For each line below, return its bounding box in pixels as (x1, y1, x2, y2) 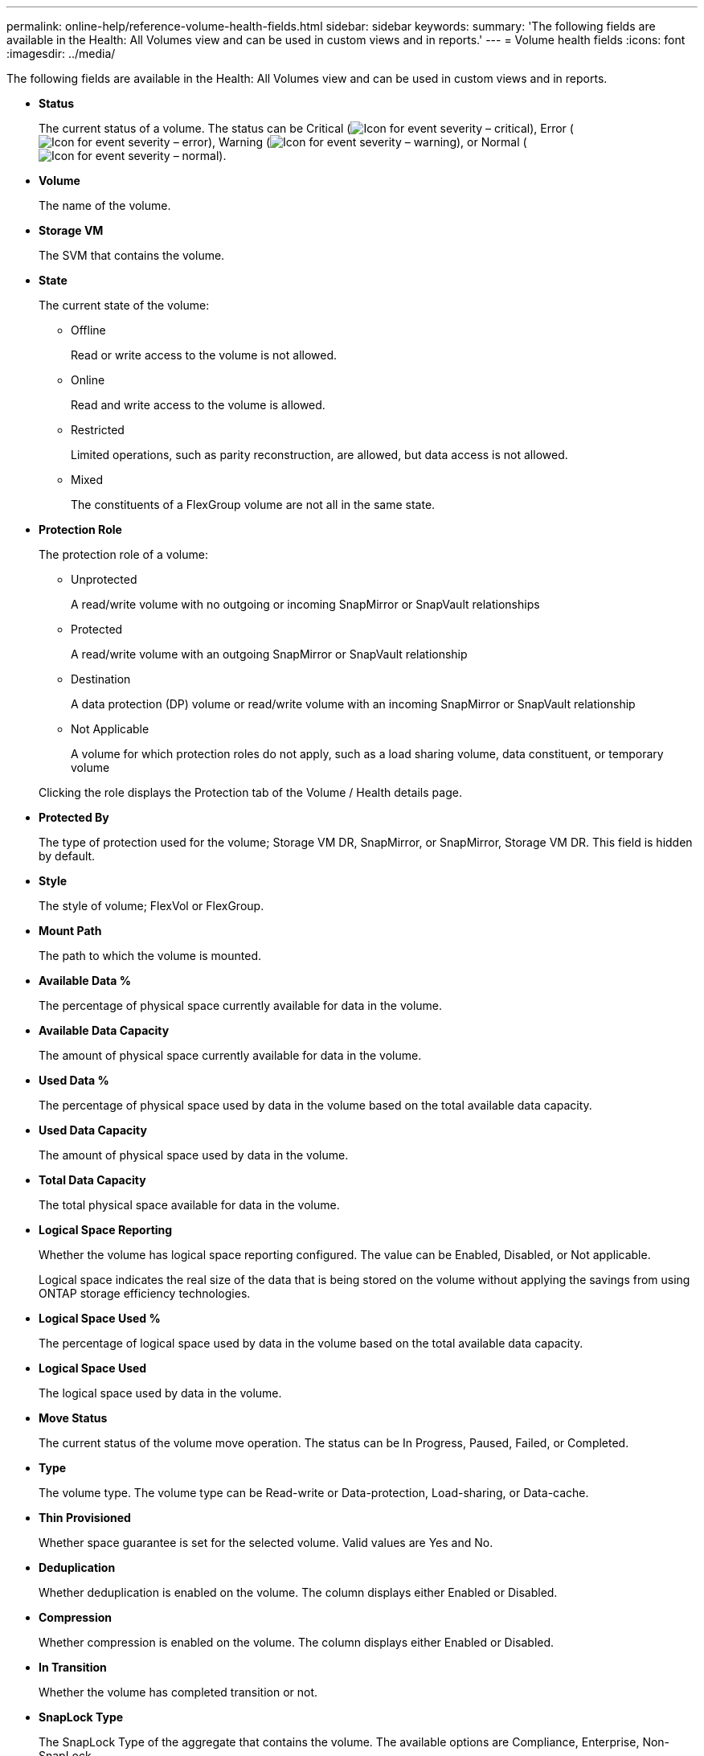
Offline (71, 323, 106, 337)
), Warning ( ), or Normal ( (207, 135, 527, 149)
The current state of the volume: (39, 298, 210, 312)
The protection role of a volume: (39, 548, 208, 561)
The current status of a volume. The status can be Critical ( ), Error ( (39, 121, 574, 135)
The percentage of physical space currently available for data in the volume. (39, 999, 443, 1012)
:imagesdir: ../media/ (6, 47, 116, 60)
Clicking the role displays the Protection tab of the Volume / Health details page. (39, 786, 462, 799)
